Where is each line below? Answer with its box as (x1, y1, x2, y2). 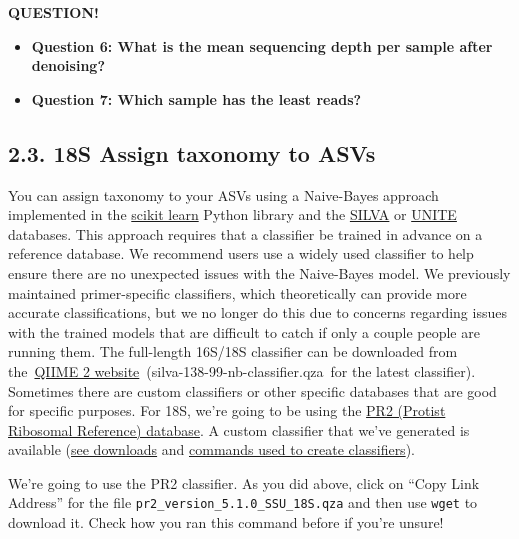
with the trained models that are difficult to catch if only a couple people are (8, 321, 480, 342)
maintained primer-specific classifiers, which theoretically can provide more (8, 282, 467, 303)
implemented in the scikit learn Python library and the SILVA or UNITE (8, 204, 457, 225)
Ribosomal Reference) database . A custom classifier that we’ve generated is (8, 419, 470, 440)
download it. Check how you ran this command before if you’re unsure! (8, 512, 444, 533)
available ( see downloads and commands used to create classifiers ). (8, 439, 415, 460)
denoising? (31, 55, 106, 76)
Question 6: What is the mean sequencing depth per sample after (31, 35, 493, 56)
